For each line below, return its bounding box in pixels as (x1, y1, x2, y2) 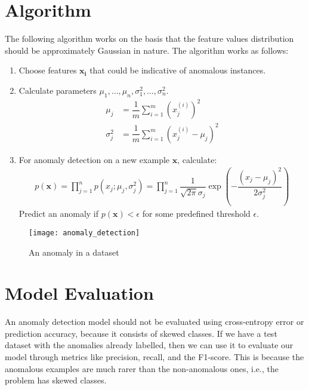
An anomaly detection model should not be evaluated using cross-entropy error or (5, 315, 304, 328)
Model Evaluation (5, 281, 154, 305)
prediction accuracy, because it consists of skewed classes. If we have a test (5, 327, 277, 339)
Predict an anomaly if (18, 207, 99, 220)
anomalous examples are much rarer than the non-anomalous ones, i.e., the (5, 362, 279, 374)
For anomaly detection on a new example (18, 153, 170, 165)
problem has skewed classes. (5, 374, 107, 386)
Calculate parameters (18, 84, 97, 96)
